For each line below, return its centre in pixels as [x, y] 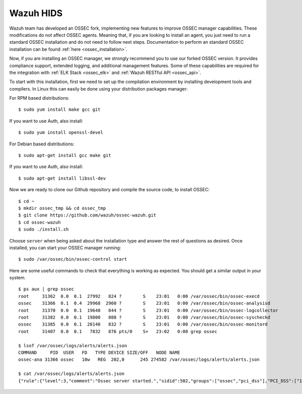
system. [18, 278]
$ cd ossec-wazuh [40, 222]
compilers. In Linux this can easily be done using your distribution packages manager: [99, 89]
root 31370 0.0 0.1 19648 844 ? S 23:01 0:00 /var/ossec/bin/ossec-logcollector [148, 310]
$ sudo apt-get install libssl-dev [62, 178]
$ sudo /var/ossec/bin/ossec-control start [73, 259]
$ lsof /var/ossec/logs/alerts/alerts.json [73, 345]
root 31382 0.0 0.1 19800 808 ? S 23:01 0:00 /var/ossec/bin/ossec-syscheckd [144, 318]
